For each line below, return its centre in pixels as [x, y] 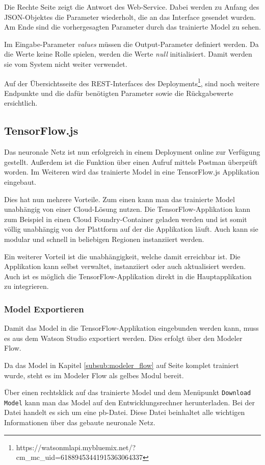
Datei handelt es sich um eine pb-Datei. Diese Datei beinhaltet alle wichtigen [125, 412]
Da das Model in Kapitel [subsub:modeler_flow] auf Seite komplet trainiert [122, 365]
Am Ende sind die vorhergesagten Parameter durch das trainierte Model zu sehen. [132, 27]
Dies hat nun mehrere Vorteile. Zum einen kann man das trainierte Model [120, 199]
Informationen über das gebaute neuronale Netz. [80, 422]
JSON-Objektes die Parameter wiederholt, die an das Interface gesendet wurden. [130, 17]
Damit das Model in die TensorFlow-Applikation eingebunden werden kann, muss [131, 328]
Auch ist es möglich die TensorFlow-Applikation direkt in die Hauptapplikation [128, 276]
